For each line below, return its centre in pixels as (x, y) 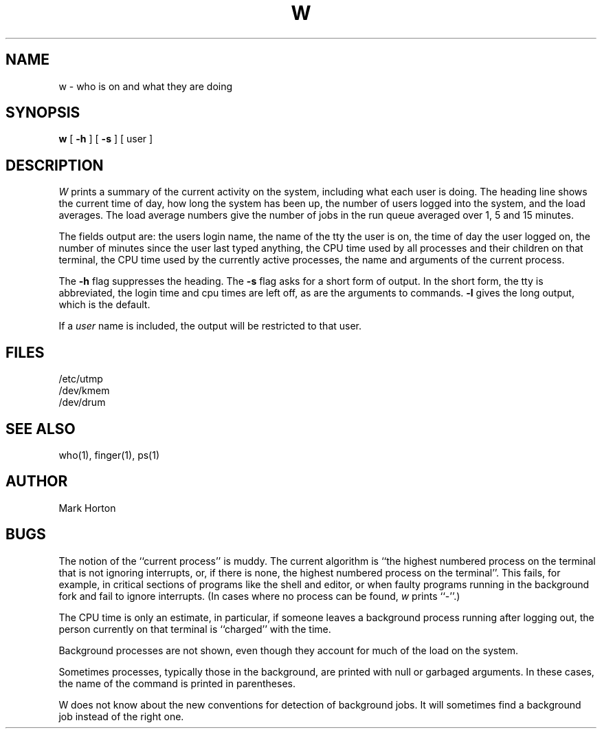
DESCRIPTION (55, 165)
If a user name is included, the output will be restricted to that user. (210, 326)
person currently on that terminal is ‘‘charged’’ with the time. (195, 629)
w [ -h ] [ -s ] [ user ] (106, 139)
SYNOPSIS (43, 113)
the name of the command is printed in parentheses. (177, 683)
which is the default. (104, 305)
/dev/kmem (84, 391)
